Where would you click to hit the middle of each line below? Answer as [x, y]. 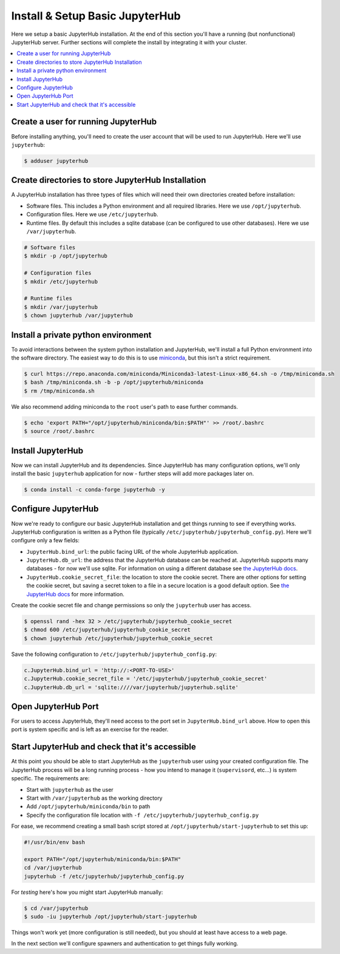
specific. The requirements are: [50, 779]
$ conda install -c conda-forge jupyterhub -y [94, 490]
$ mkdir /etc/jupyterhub [61, 281]
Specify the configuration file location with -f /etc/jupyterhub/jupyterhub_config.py [143, 815]
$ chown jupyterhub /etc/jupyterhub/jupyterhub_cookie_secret [118, 638]
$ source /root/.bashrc [59, 431]
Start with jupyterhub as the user [70, 789]
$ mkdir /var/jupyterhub [61, 307]
